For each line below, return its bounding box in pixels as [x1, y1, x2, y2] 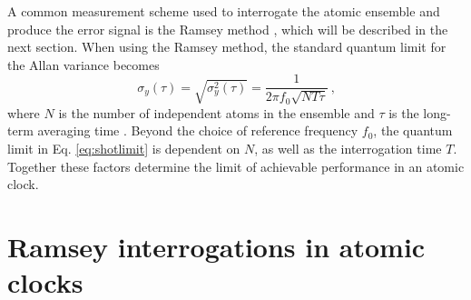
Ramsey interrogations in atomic [7, 227, 426, 265]
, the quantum [373, 121, 453, 140]
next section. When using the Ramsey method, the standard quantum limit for [7, 37, 446, 56]
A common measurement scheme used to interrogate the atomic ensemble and [7, 2, 440, 20]
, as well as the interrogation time [254, 139, 442, 158]
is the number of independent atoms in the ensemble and [58, 103, 375, 122]
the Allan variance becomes [7, 55, 160, 74]
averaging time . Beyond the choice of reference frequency [37, 121, 358, 140]
